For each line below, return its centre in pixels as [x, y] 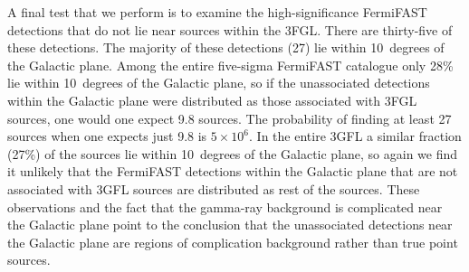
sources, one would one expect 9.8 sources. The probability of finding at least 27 [230, 118]
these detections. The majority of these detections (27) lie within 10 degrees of [226, 47]
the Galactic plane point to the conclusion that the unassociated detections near [230, 225]
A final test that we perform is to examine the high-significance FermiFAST [217, 12]
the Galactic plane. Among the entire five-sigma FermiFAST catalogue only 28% [230, 65]
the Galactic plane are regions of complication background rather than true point [233, 242]
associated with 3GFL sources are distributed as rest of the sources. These [214, 188]
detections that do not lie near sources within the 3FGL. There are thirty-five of [230, 29]
